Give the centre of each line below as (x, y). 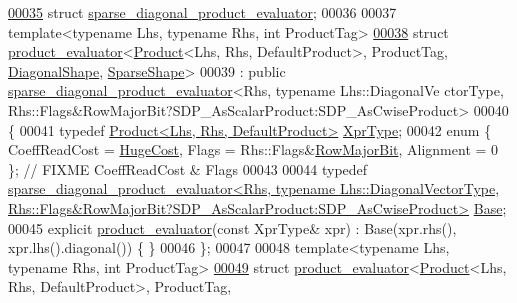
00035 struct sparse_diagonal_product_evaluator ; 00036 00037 (202, 12)
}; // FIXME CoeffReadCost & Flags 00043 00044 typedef (188, 168)
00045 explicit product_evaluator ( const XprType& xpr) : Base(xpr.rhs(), (232, 227)
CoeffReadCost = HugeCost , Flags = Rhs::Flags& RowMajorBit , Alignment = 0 (253, 149)
